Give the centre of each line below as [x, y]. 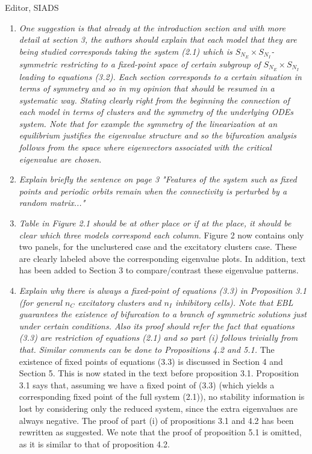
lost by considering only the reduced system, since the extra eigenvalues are [158, 408]
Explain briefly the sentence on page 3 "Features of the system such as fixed [158, 179]
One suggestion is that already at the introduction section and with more [152, 27]
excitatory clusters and [120, 302]
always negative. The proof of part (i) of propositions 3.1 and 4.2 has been [156, 420]
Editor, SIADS [32, 7]
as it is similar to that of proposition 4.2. [94, 443]
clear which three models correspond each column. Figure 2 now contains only [161, 235]
